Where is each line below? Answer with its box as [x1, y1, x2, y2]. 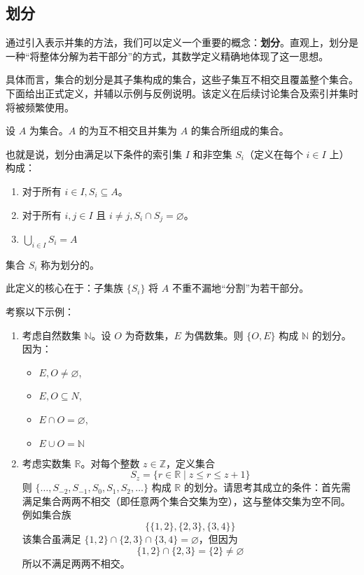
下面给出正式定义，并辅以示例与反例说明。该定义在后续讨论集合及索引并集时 [6, 85, 358, 100]
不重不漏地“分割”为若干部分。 [171, 281, 309, 295]
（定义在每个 [244, 146, 303, 161]
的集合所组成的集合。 [190, 123, 289, 138]
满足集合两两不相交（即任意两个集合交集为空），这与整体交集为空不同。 [22, 493, 351, 508]
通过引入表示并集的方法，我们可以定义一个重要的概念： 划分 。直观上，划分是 [6, 35, 358, 50]
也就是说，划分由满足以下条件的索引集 [6, 146, 182, 161]
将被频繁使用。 [6, 99, 74, 114]
